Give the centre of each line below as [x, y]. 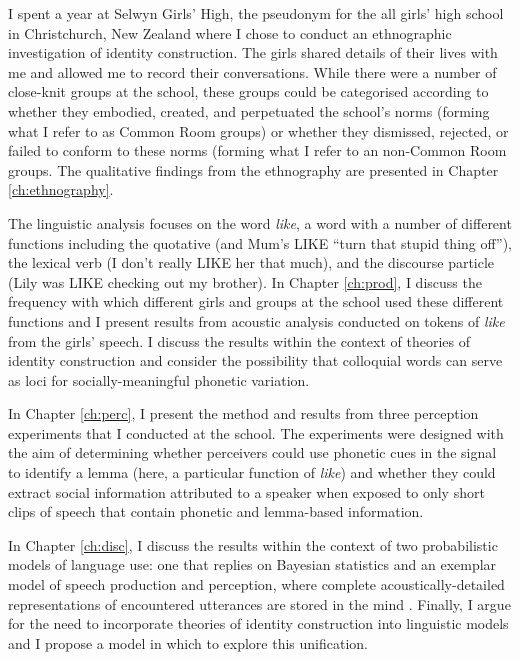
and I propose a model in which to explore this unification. [188, 642]
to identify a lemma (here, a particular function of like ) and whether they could [252, 472]
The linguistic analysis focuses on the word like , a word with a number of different [260, 222]
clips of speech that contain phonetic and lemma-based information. [216, 511]
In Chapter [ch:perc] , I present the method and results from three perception [243, 413]
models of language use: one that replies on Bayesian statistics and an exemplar [252, 564]
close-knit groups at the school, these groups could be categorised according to [248, 91]
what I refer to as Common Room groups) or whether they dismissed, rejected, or [258, 130]
